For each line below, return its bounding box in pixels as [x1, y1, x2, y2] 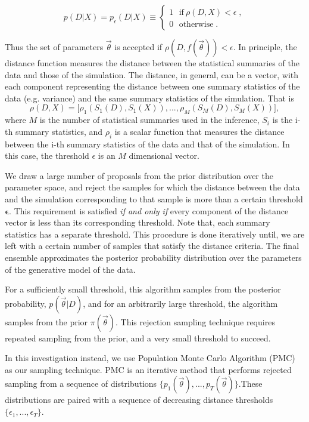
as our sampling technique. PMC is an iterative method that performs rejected [5, 363, 292, 375]
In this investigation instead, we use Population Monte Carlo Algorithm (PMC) [5, 352, 295, 364]
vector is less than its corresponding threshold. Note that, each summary [5, 216, 270, 229]
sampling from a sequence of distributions [5, 377, 157, 390]
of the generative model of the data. [5, 263, 136, 275]
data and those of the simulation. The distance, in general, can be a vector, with [5, 68, 299, 81]
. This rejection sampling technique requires [116, 315, 275, 328]
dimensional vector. [129, 149, 199, 162]
